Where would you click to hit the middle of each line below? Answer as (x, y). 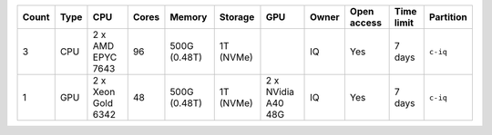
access (366, 23)
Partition (448, 17)
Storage (237, 17)
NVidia (280, 92)
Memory (189, 17)
